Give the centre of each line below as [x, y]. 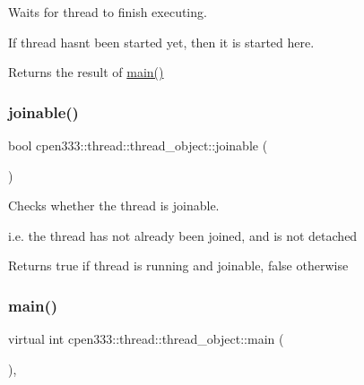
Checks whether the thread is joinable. [114, 205]
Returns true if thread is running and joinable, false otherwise [178, 265]
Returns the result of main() [86, 72]
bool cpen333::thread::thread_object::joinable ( [138, 145]
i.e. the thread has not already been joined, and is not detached [183, 235]
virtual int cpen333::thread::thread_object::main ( [146, 339]
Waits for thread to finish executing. [108, 12]
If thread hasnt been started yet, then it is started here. [161, 42]
